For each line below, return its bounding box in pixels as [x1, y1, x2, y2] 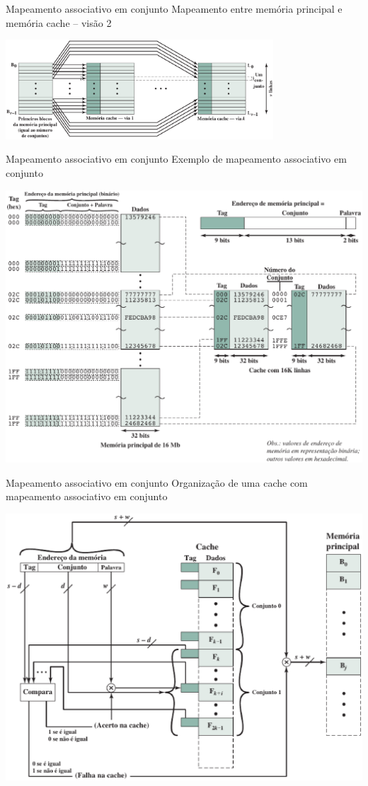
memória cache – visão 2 [6, 15, 112, 30]
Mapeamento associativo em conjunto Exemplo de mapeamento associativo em [6, 151, 347, 166]
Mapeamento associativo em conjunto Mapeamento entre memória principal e [6, 1, 343, 16]
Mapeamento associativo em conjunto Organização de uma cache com [6, 475, 308, 490]
